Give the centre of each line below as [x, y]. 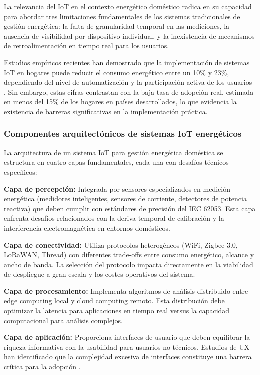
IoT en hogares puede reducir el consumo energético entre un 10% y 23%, [117, 72]
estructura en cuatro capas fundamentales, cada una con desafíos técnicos [116, 162]
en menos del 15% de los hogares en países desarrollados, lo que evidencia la [120, 101]
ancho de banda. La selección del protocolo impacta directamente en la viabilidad [129, 264]
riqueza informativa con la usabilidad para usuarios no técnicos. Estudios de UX [127, 347]
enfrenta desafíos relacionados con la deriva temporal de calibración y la [114, 218]
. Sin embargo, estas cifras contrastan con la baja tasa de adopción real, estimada [129, 91]
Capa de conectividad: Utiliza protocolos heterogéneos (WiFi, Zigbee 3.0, [121, 245]
